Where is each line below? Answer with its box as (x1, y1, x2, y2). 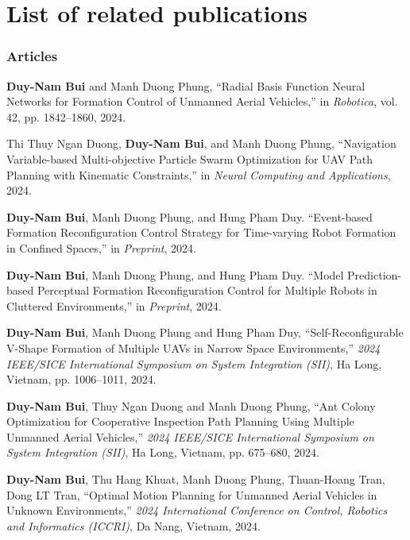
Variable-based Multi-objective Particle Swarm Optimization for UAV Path (6, 150, 373, 167)
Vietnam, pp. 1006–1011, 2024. (6, 371, 157, 388)
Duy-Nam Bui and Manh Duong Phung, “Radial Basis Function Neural (6, 77, 366, 94)
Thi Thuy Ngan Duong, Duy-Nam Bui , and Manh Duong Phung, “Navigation (6, 135, 396, 152)
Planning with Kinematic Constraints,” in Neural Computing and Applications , (6, 166, 391, 183)
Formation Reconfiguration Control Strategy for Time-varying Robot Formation (6, 224, 396, 241)
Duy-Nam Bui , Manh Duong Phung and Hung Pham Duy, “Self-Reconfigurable (6, 324, 404, 341)
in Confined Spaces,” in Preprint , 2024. (6, 239, 196, 256)
